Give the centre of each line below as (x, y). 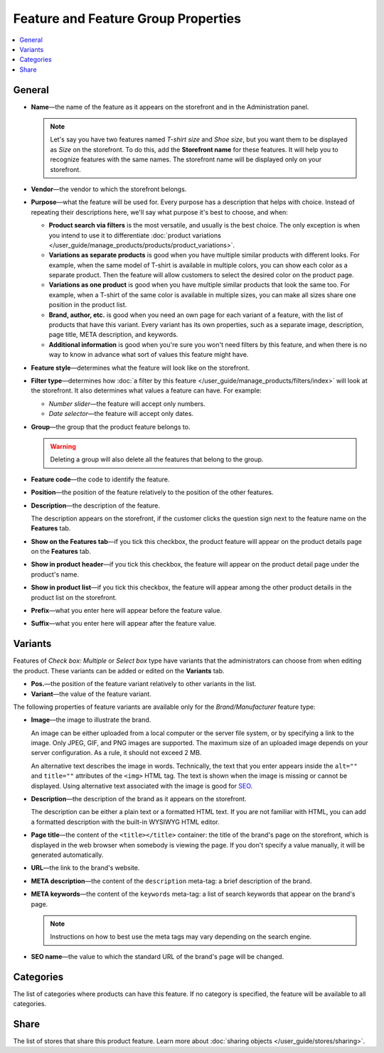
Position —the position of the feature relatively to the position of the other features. (152, 492)
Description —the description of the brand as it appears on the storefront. (139, 799)
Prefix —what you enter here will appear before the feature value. (126, 611)
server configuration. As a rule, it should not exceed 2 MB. (116, 753)
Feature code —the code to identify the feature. (100, 479)
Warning (63, 446)
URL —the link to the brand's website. (85, 868)
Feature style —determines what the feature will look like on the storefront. (140, 368)
